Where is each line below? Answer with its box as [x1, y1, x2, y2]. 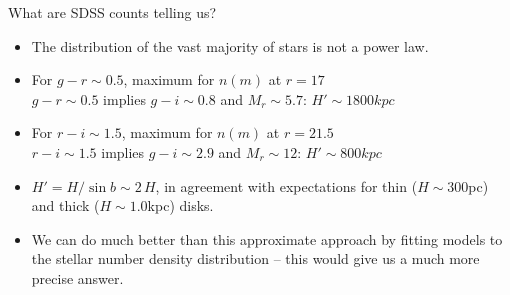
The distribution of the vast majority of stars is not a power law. [31, 35, 429, 56]
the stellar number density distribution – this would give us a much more [31, 248, 480, 269]
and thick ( [31, 195, 100, 216]
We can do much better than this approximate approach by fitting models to [31, 228, 503, 249]
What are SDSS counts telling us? [8, 2, 217, 22]
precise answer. [31, 267, 124, 288]
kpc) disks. [147, 195, 214, 216]
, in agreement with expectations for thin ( [155, 175, 418, 196]
